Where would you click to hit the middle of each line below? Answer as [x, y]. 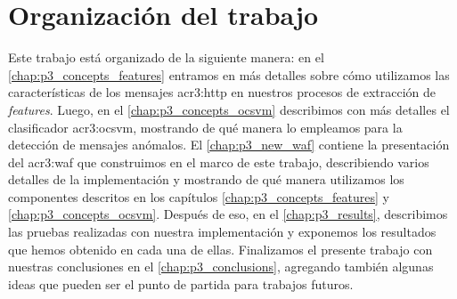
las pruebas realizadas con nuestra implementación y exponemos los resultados [222, 232]
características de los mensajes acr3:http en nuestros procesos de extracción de [222, 92]
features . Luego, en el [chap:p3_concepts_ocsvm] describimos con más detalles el [229, 109]
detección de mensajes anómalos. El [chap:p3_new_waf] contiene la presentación [229, 145]
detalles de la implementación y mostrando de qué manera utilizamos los [206, 179]
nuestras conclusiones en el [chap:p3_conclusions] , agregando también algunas [221, 267]
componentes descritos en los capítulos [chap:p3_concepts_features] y [199, 196]
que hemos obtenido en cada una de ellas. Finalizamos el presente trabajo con [220, 249]
